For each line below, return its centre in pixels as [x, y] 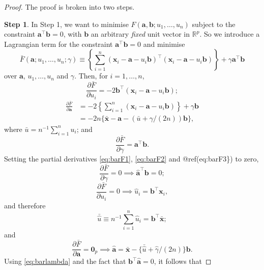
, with [72, 34]
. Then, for [91, 76]
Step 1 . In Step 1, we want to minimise [66, 24]
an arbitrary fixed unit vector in [140, 34]
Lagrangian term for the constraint [58, 44]
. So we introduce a [230, 34]
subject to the [214, 24]
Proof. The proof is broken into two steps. [69, 7]
